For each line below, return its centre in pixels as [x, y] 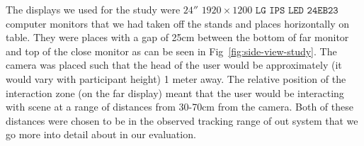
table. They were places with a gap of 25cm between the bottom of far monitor [177, 37]
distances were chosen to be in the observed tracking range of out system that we [182, 120]
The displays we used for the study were [93, 9]
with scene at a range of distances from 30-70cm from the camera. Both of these [180, 107]
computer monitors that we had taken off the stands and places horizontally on [177, 23]
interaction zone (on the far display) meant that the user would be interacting [175, 92]
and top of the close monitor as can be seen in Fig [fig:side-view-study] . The [171, 51]
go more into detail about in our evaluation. [101, 134]
